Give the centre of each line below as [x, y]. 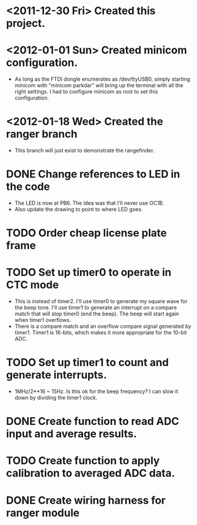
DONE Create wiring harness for [86, 500]
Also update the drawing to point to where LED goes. [79, 209]
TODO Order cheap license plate [86, 233]
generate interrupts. [56, 375]
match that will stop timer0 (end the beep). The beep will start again [97, 314]
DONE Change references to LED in [93, 174]
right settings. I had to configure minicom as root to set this [86, 92]
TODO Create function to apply [83, 461]
